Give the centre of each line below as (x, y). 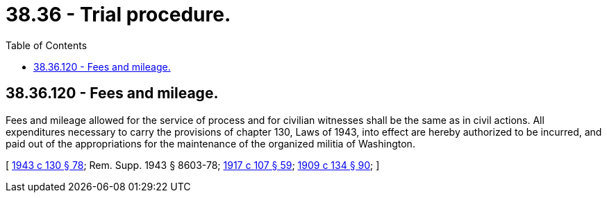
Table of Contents (47, 45)
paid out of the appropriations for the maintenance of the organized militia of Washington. (210, 143)
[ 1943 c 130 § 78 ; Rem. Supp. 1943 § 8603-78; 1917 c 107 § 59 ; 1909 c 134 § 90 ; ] (193, 165)
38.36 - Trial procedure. (118, 15)
